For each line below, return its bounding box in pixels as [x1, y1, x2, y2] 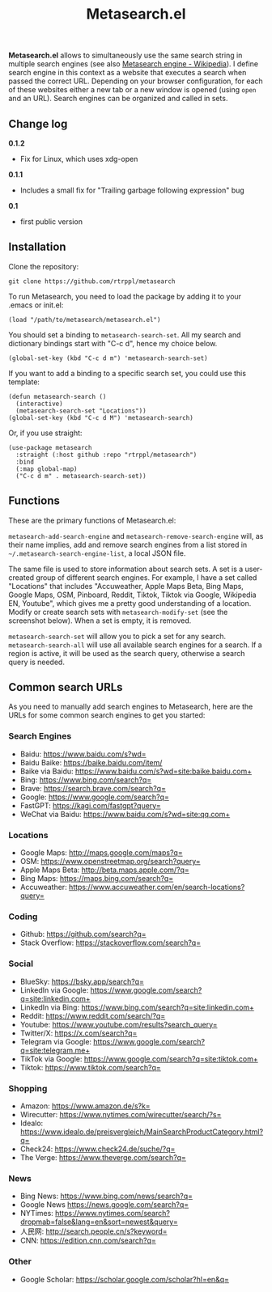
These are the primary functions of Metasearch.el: [8, 515, 176, 525]
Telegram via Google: [19, 1036, 91, 1046]
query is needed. [8, 657, 65, 667]
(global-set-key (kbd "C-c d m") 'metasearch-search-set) [8, 354, 208, 362]
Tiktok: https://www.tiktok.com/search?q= [19, 1062, 162, 1072]
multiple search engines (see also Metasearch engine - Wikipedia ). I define [8, 59, 259, 69]
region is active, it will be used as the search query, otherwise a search [8, 648, 245, 658]
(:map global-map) [15, 464, 79, 473]
